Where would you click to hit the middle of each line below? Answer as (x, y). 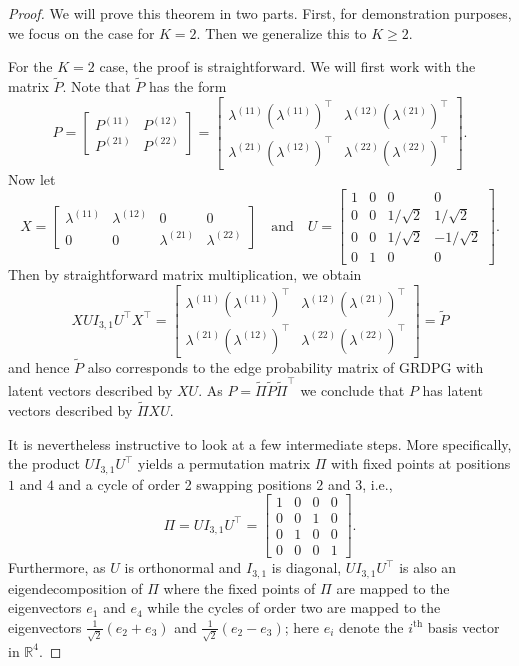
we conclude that (352, 390)
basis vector (463, 626)
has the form (187, 86)
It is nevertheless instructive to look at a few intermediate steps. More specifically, (260, 443)
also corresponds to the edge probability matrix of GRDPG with (285, 366)
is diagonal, (306, 567)
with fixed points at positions (421, 463)
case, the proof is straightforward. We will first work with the (287, 66)
